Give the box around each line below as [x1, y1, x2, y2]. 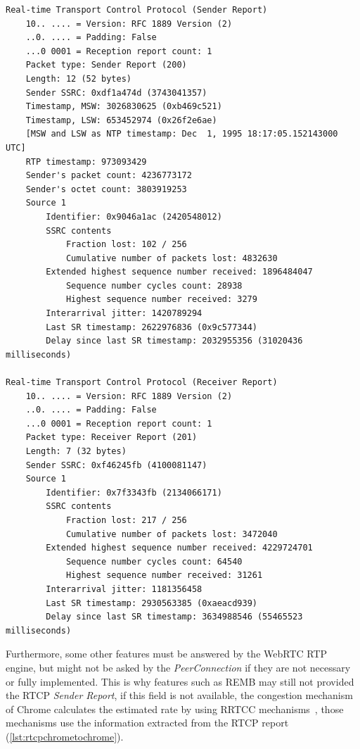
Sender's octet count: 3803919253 [25, 184, 187, 194]
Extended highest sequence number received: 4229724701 [46, 543, 313, 553]
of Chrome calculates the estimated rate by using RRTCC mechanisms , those [6, 701, 344, 716]
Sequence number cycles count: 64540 [65, 556, 243, 567]
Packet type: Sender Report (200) [25, 60, 187, 70]
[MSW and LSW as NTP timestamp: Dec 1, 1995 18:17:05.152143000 [25, 129, 338, 139]
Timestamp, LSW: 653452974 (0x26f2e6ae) [25, 115, 217, 125]
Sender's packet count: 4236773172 [25, 170, 192, 181]
